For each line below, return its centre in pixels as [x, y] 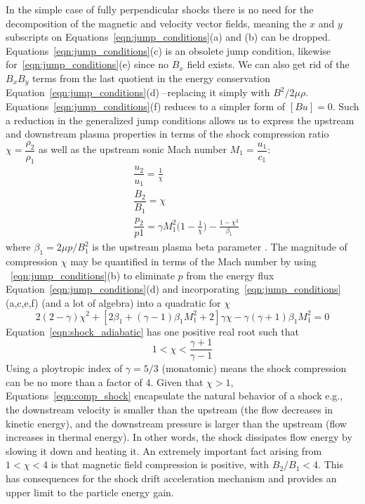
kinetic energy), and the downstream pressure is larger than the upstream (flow [176, 423]
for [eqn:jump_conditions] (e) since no [87, 64]
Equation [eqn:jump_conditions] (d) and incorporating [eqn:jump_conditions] [173, 289]
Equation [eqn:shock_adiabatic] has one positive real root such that [152, 331]
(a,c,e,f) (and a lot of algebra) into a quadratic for [113, 302]
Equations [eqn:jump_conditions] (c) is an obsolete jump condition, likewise [168, 50]
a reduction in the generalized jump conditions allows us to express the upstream [180, 120]
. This [331, 464]
